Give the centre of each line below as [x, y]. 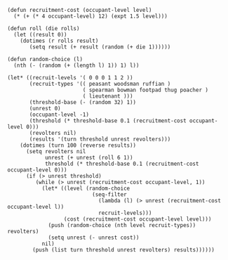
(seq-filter [110, 195]
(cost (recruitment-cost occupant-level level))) [138, 219]
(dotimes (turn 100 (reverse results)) [78, 145]
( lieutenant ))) [108, 96]
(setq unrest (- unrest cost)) [94, 238]
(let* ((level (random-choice [86, 188]
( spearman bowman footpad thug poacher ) [146, 90]
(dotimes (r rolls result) [59, 41]
